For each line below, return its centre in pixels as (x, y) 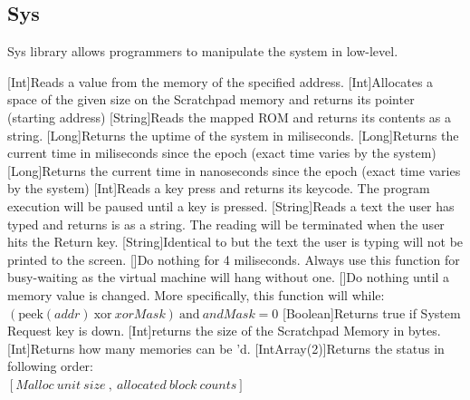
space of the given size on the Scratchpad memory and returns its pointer (211, 99)
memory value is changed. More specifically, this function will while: (196, 294)
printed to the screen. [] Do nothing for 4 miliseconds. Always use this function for (234, 259)
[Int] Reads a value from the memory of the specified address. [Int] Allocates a (221, 81)
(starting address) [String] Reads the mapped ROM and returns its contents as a (230, 117)
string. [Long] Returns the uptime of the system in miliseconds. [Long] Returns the (233, 135)
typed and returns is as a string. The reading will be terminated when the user (226, 224)
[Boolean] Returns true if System (371, 312)
